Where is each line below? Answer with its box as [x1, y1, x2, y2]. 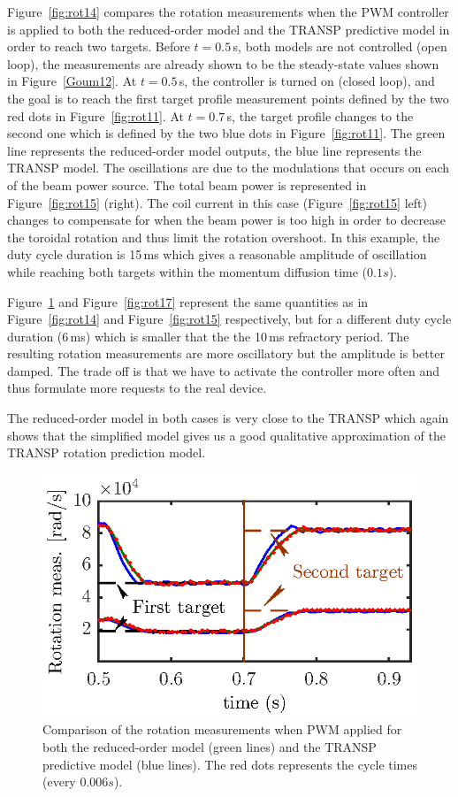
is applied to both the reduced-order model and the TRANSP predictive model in [7, 19, 450, 38]
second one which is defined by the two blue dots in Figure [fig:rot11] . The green [7, 124, 446, 142]
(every [42, 772, 76, 791]
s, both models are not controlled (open [233, 37, 447, 56]
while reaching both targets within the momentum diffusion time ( [7, 262, 368, 280]
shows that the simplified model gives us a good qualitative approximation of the [7, 425, 446, 444]
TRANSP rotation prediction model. [7, 443, 206, 462]
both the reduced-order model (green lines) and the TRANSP [42, 737, 377, 755]
